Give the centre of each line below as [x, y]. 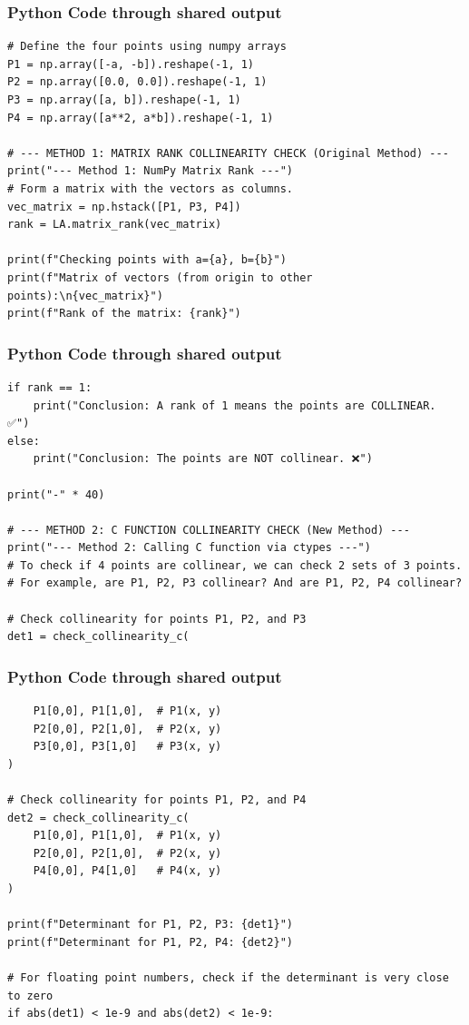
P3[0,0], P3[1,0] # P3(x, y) [127, 747]
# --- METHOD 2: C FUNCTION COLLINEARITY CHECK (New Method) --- [209, 530]
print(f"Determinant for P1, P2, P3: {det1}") [150, 925]
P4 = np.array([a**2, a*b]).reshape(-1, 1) [141, 118]
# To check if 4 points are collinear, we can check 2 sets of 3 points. [235, 565]
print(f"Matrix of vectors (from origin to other [160, 277]
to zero [30, 995]
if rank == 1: [50, 387]
